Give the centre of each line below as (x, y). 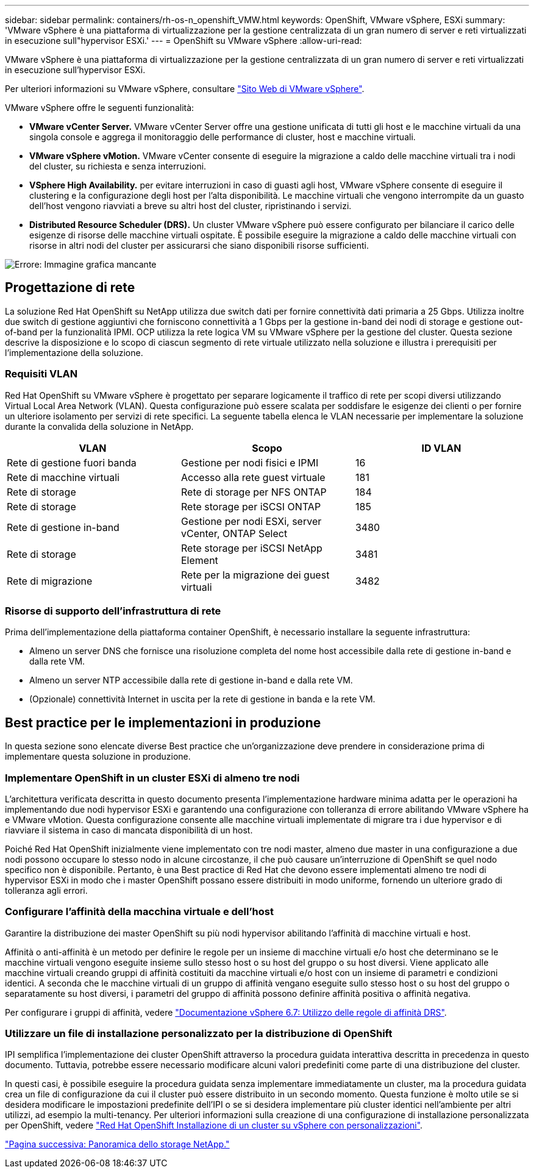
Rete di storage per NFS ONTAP (254, 492)
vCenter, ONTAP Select (234, 533)
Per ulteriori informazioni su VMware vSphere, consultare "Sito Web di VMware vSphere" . (185, 89)
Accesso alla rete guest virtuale (253, 477)
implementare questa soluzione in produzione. (98, 757)
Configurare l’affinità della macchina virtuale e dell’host (139, 912)
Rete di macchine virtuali (63, 477)
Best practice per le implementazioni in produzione (163, 722)
